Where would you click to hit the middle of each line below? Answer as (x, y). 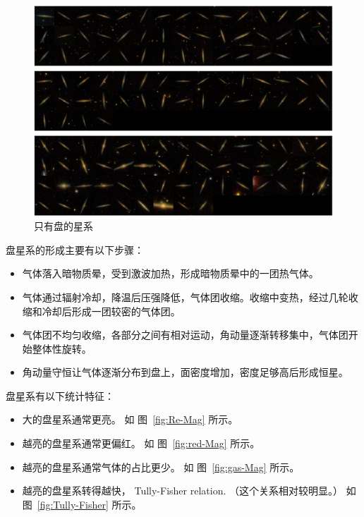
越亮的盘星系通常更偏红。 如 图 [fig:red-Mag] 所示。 (141, 443)
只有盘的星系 (63, 226)
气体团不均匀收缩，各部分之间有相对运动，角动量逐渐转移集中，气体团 (185, 335)
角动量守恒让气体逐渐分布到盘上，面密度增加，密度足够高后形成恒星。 (185, 372)
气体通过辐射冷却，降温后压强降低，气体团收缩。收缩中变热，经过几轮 (185, 297)
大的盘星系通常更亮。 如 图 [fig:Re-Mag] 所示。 (130, 419)
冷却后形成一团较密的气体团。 (111, 311)
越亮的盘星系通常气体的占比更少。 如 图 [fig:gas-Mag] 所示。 (161, 467)
